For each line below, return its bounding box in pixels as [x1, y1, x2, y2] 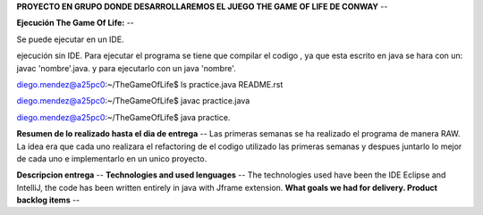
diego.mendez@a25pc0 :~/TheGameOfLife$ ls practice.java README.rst [16, 79, 284, 89]
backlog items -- [16, 194, 80, 205]
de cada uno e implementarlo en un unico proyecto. [16, 153, 208, 164]
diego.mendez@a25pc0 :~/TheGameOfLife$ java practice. [16, 112, 231, 122]
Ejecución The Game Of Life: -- [16, 18, 134, 29]
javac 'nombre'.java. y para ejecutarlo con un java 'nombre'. [16, 62, 236, 73]
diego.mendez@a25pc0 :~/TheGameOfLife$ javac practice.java [16, 95, 250, 106]
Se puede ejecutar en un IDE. [16, 34, 124, 45]
